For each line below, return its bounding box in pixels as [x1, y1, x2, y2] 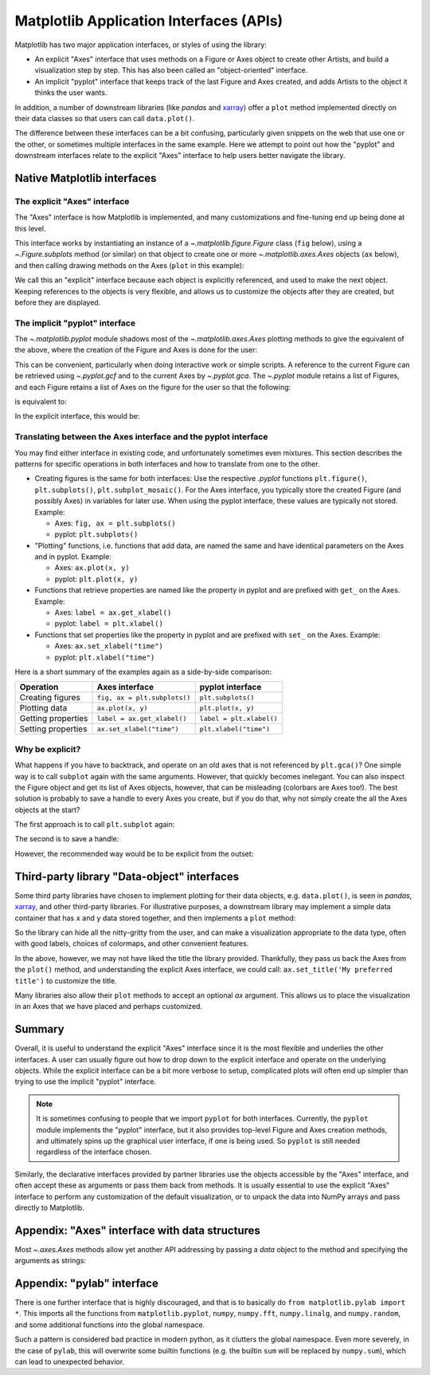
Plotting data [19, 703, 68, 714]
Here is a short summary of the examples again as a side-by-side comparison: [14, 667, 272, 676]
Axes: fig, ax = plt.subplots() [54, 518, 176, 528]
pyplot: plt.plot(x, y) [54, 574, 139, 584]
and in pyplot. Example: [34, 552, 111, 561]
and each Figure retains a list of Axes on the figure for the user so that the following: [14, 382, 291, 392]
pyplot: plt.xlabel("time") [54, 652, 155, 662]
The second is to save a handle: [14, 834, 119, 844]
